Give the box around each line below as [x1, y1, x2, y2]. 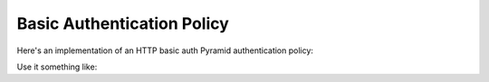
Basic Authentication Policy [16, 14, 230, 33]
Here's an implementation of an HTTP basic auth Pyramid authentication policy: [16, 45, 314, 56]
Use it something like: [16, 61, 98, 72]
